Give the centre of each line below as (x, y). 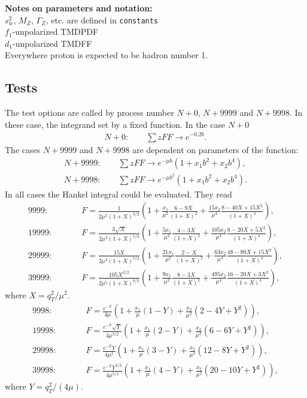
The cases (23, 149)
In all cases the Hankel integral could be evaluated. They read (118, 194)
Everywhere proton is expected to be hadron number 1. (107, 55)
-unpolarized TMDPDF (55, 32)
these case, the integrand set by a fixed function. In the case (115, 124)
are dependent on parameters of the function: (215, 149)
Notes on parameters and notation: (79, 8)
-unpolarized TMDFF (52, 43)
